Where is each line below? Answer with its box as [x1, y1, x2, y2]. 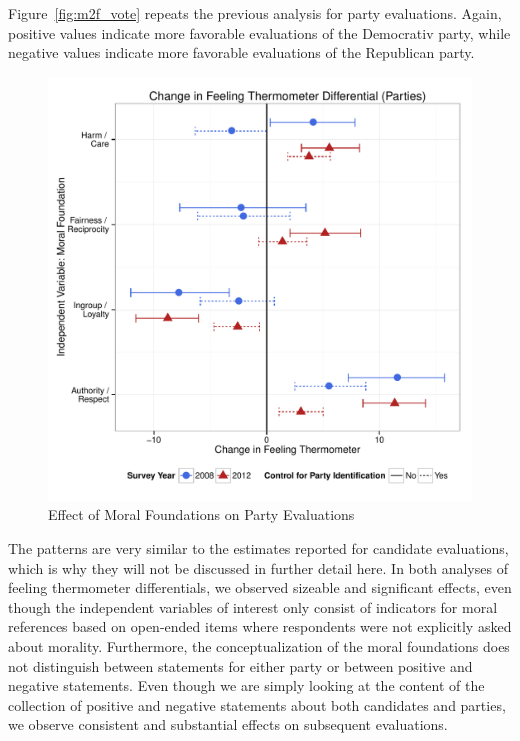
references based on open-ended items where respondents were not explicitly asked [8, 616, 512, 637]
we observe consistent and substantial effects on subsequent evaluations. [8, 714, 448, 735]
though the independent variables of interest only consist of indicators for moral [8, 596, 498, 617]
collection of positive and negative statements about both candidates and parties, [8, 694, 506, 715]
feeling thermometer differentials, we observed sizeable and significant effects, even [8, 577, 512, 598]
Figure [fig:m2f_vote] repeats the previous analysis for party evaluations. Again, [8, 3, 502, 23]
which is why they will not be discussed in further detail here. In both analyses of [8, 557, 508, 578]
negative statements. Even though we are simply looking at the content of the [8, 675, 485, 696]
